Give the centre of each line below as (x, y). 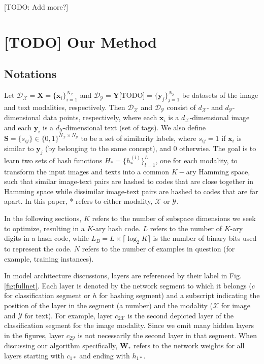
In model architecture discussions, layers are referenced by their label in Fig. (123, 276)
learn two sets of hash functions (53, 160)
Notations (30, 74)
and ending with (105, 355)
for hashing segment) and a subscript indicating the (179, 295)
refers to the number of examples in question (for (158, 249)
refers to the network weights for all (189, 345)
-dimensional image (220, 117)
